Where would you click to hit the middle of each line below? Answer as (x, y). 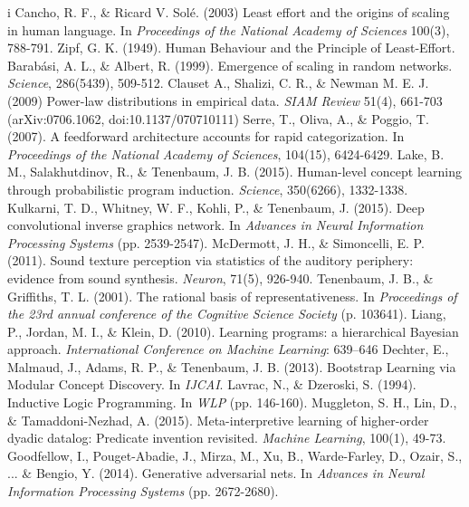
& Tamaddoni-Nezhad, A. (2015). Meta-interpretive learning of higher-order (218, 420)
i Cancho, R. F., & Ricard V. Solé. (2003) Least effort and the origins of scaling (229, 12)
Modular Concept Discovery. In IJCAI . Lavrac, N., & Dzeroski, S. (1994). (212, 384)
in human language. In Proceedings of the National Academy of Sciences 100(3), (229, 29)
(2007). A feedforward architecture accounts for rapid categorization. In (206, 136)
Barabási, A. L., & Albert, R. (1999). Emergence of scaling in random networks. (230, 65)
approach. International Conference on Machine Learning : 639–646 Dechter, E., (228, 349)
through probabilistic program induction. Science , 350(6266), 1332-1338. (208, 189)
